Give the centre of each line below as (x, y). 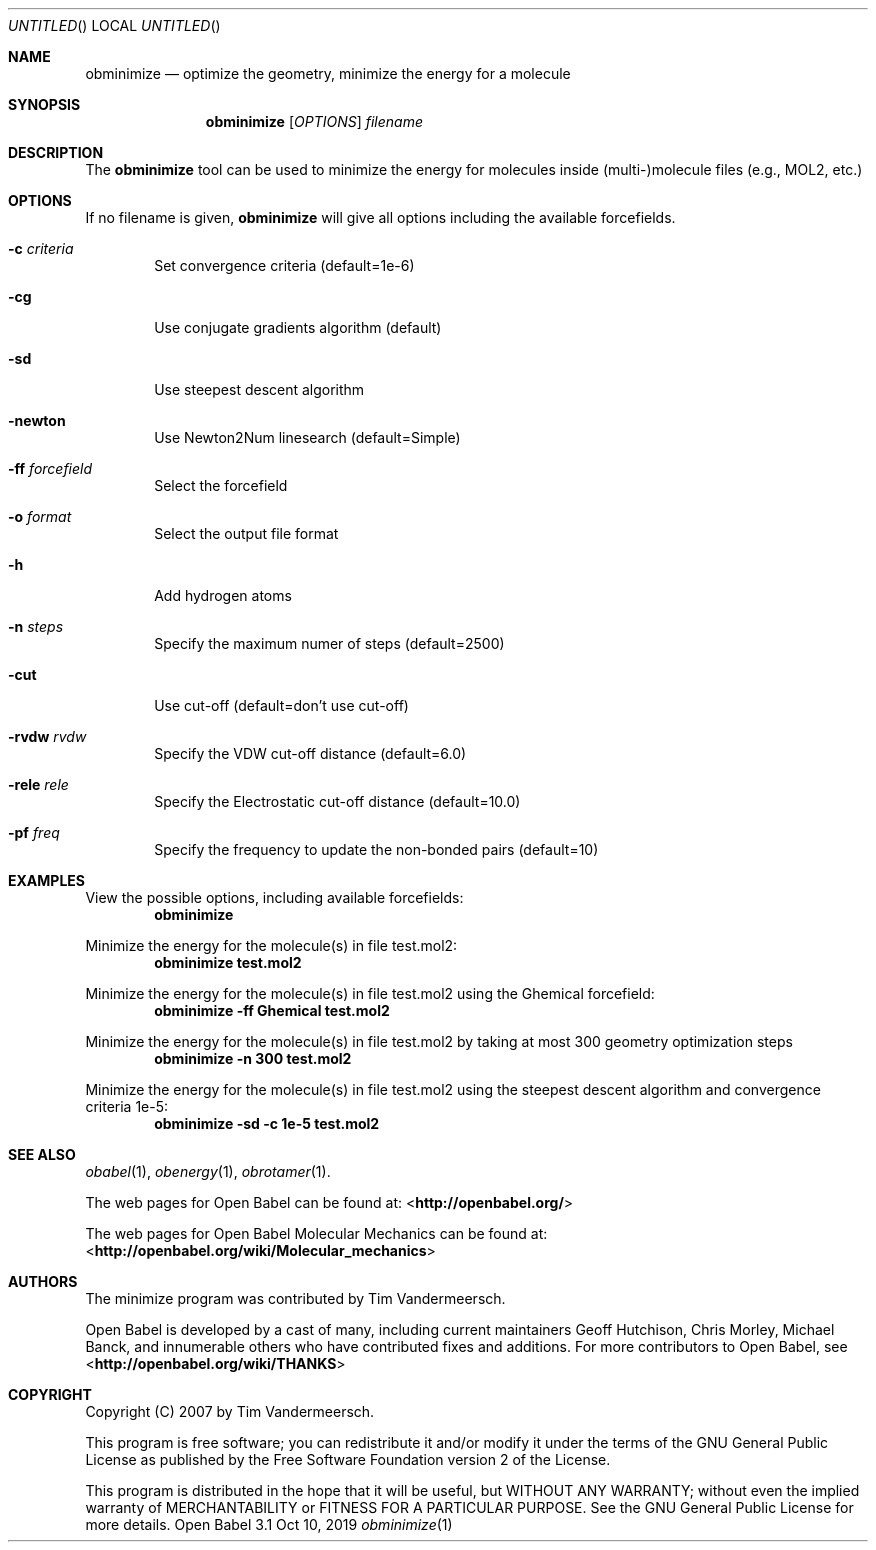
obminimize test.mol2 (228, 962)
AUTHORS (43, 1281)
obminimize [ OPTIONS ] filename (314, 121)
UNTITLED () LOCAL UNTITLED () (114, 25)
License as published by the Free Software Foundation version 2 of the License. (348, 1459)
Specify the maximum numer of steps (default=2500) (329, 643)
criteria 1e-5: (127, 1106)
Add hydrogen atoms (223, 595)
